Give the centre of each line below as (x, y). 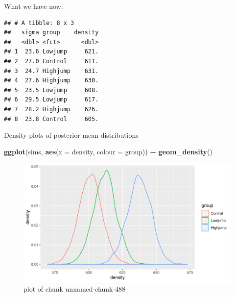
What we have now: (34, 6)
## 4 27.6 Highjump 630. (51, 81)
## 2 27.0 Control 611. (51, 61)
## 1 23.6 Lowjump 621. (51, 52)
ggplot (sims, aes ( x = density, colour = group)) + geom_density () (108, 151)
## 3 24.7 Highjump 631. (51, 71)
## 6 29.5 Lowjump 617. (51, 100)
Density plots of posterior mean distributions (71, 135)
